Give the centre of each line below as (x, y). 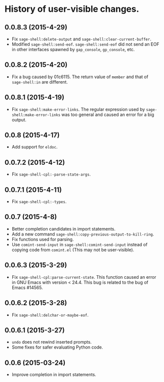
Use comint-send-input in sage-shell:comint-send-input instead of (80, 244)
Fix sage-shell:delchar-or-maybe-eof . (50, 315)
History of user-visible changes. (72, 9)
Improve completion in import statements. (54, 375)
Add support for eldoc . (34, 147)
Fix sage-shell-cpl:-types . (39, 202)
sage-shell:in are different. (40, 82)
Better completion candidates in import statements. (64, 229)
